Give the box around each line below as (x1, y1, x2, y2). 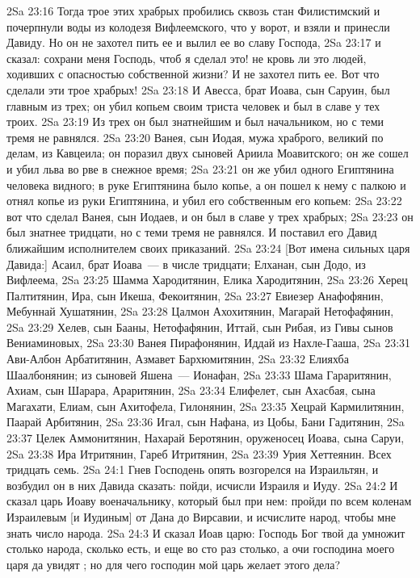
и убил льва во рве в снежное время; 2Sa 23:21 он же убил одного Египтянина (6, 160, 394, 177)
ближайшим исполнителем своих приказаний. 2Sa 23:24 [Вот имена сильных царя (6, 239, 410, 256)
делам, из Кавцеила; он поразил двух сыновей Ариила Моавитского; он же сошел (6, 144, 409, 161)
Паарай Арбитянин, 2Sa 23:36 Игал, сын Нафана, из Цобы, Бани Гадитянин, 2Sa (6, 413, 405, 430)
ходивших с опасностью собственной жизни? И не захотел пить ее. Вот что (6, 65, 380, 82)
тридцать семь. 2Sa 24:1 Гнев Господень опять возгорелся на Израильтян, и (6, 461, 379, 478)
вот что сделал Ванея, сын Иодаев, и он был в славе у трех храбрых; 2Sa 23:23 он (6, 207, 414, 224)
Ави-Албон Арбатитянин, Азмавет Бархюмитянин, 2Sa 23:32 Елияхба (6, 350, 349, 367)
